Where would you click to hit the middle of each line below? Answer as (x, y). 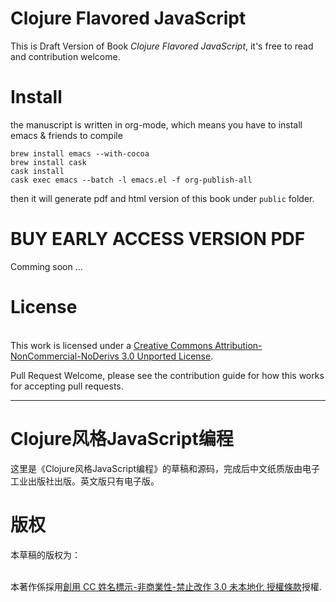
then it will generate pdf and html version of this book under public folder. (162, 198)
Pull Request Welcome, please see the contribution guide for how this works (167, 375)
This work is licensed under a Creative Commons (111, 345)
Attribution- (238, 345)
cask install (37, 171)
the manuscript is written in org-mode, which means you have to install (156, 124)
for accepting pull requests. (67, 386)
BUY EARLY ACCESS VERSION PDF (158, 239)
